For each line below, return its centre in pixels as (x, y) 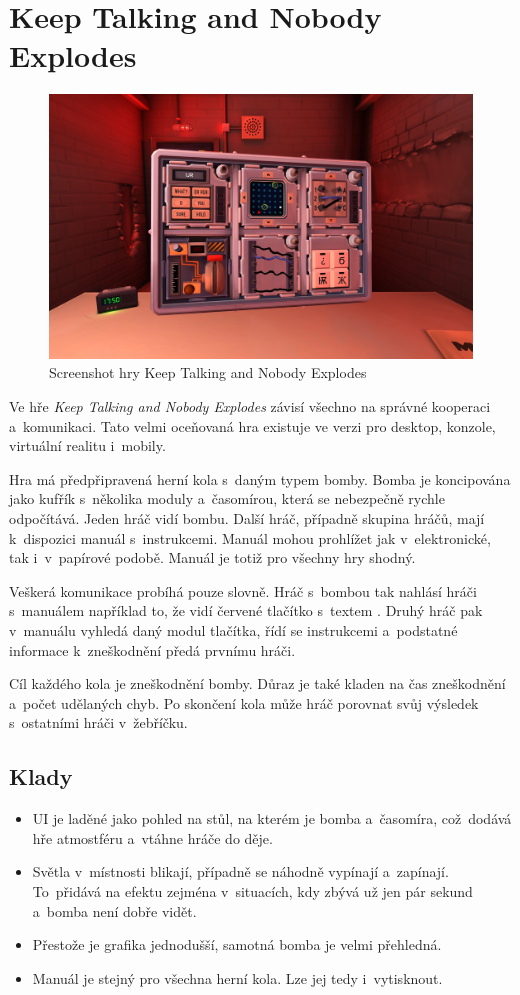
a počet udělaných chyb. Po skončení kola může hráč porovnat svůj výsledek (244, 702)
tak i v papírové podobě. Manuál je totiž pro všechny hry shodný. (212, 557)
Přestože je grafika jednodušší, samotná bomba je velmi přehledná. (237, 944)
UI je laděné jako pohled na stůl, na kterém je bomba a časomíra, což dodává (272, 818)
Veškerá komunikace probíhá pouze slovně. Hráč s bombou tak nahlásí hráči (243, 590)
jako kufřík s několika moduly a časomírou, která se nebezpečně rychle (227, 498)
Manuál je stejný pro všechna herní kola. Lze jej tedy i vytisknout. (237, 977)
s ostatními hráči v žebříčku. (98, 722)
